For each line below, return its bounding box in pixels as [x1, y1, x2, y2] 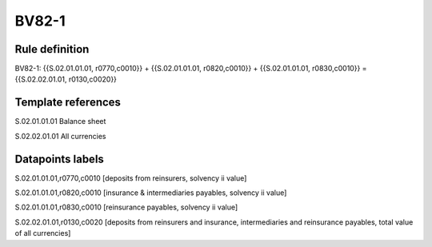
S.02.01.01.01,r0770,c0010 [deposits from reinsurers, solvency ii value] [14, 173, 247, 183]
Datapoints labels [14, 152, 104, 165]
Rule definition [14, 42, 90, 56]
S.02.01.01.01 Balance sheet [14, 117, 106, 126]
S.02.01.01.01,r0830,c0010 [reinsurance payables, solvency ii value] [14, 202, 238, 212]
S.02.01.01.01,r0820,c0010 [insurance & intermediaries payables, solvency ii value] [14, 188, 287, 197]
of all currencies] [14, 229, 71, 238]
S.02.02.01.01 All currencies [14, 131, 106, 141]
